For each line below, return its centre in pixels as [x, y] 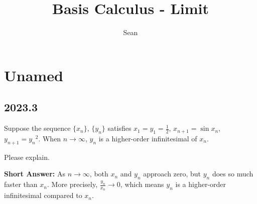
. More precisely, [72, 184]
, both [99, 174]
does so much [233, 174]
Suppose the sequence [37, 128]
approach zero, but [172, 174]
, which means [142, 184]
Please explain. [27, 157]
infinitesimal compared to [43, 195]
